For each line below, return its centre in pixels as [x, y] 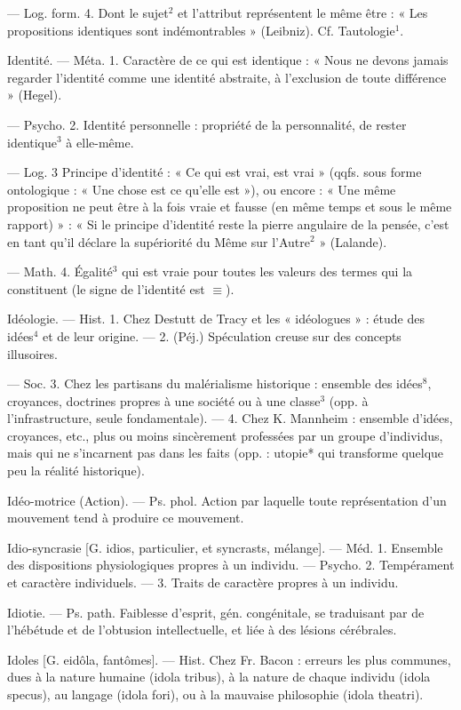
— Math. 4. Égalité [60, 271]
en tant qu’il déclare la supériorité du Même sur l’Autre [159, 241]
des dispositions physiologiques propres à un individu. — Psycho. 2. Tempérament [231, 565]
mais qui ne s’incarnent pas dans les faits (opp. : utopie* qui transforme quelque [226, 453]
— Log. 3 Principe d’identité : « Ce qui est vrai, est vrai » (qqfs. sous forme [215, 172]
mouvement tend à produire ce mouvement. [126, 518]
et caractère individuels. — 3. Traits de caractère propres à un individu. [203, 582]
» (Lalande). [353, 241]
